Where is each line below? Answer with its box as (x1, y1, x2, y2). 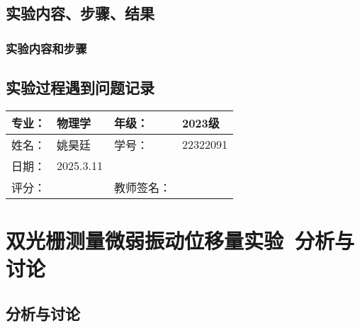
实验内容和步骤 (6, 39, 87, 57)
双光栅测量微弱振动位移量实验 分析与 (6, 226, 355, 255)
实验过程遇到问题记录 (6, 77, 154, 98)
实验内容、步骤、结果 (6, 2, 154, 24)
